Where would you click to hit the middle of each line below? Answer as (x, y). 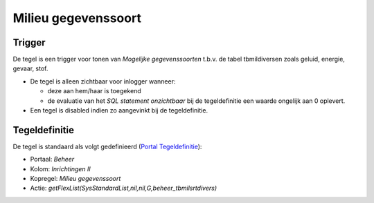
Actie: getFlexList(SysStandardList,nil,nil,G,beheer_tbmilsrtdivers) (124, 188)
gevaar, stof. (30, 68)
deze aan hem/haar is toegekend (94, 91)
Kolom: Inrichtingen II (61, 168)
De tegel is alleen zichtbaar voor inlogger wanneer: (103, 81)
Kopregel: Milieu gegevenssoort (75, 179)
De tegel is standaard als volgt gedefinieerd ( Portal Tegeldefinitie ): (107, 146)
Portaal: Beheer (52, 159)
